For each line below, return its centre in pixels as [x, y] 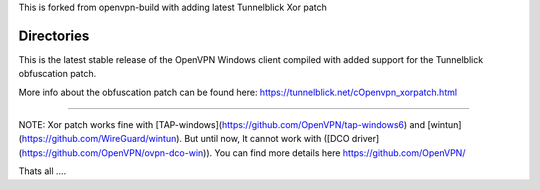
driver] [365, 139]
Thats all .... [42, 171]
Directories [54, 35]
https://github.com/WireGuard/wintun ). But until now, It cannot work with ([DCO [185, 139]
